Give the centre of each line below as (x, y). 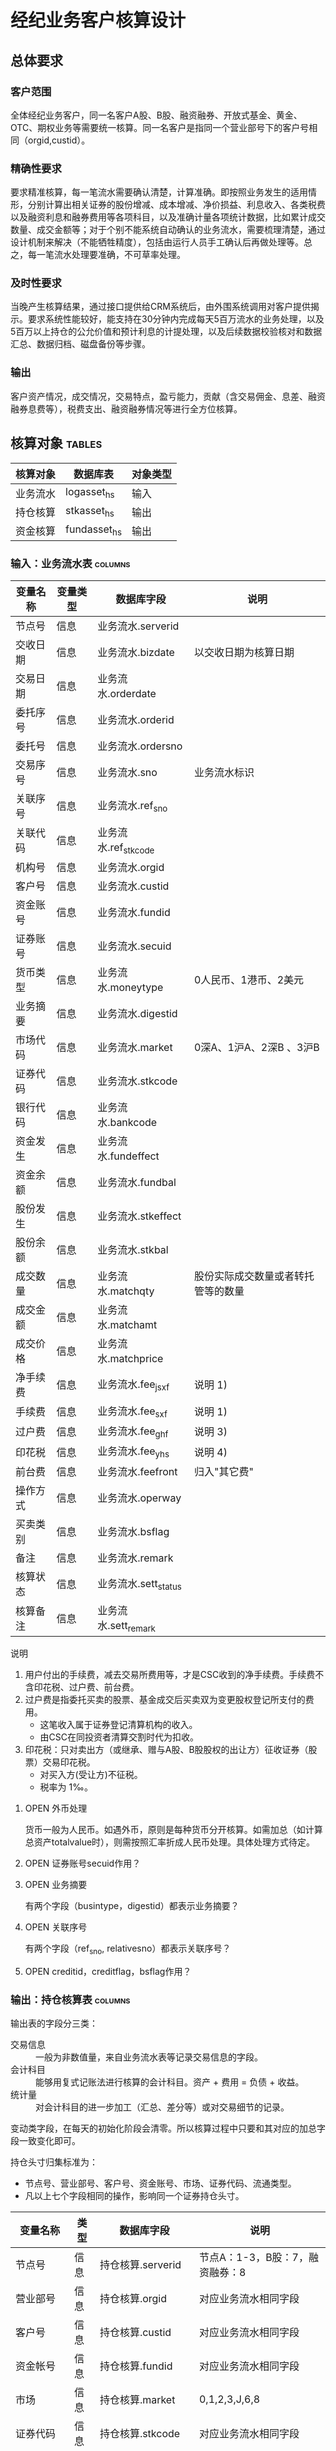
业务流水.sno (127, 772)
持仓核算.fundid (136, 2366)
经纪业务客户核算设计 (98, 20)
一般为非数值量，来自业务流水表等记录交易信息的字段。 (149, 2057)
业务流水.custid (133, 886)
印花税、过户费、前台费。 (86, 1687)
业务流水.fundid (134, 913)
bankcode (133, 1123)
